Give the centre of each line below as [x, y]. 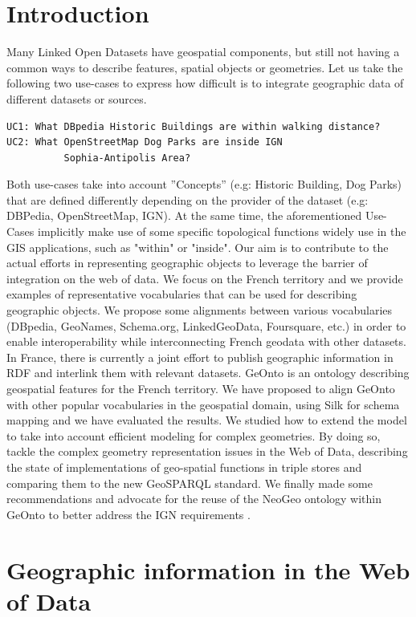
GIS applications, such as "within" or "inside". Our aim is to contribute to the [198, 247]
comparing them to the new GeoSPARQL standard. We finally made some [190, 483]
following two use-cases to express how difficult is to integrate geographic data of [205, 83]
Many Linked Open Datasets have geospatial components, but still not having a [203, 52]
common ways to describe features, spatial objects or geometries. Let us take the [205, 67]
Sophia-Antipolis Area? [127, 158]
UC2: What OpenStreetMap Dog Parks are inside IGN [145, 142]
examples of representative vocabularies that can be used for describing [182, 294]
